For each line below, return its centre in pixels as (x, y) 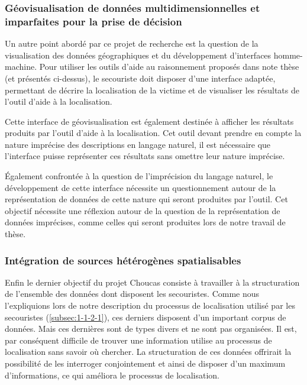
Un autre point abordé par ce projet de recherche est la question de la (132, 43)
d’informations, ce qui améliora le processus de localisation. (112, 375)
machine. (21, 67)
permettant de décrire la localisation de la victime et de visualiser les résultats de (152, 90)
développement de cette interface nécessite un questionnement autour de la (140, 187)
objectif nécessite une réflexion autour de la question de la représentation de (143, 210)
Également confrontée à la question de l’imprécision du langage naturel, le (139, 176)
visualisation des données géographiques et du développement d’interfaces (138, 55)
